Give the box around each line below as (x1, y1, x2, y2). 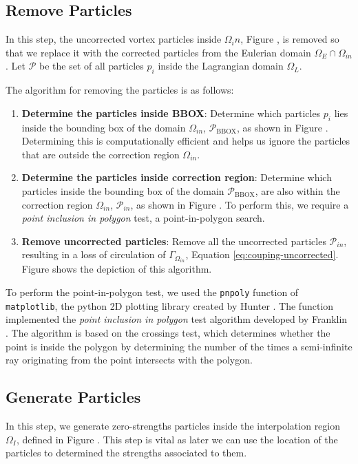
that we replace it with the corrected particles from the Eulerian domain (6, 45, 311, 59)
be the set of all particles (39, 59, 144, 73)
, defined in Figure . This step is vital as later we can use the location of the (16, 432, 338, 446)
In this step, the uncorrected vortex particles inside (6, 32, 222, 46)
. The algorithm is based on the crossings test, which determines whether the (6, 325, 330, 339)
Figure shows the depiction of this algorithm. (21, 262, 212, 276)
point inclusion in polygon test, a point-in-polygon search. (21, 211, 265, 225)
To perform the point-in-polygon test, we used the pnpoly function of (6, 285, 299, 299)
